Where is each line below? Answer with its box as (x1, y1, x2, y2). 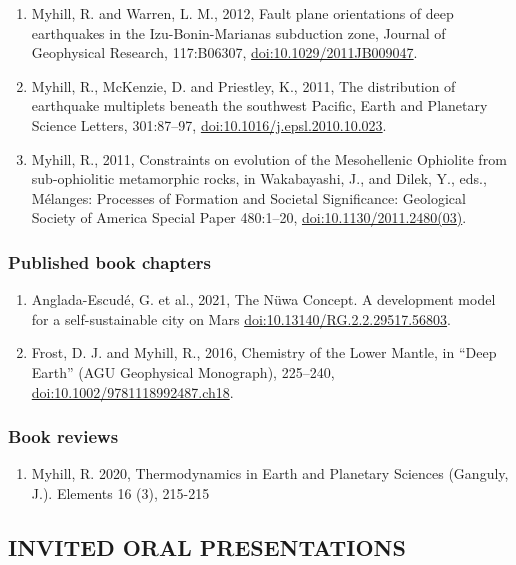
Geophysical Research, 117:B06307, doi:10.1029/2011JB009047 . (31, 42, 418, 63)
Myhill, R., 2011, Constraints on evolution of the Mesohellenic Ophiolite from (31, 148, 507, 169)
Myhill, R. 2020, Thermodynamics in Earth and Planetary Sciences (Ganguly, (31, 463, 509, 484)
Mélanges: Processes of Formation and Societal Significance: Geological (31, 187, 466, 208)
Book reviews (8, 424, 119, 449)
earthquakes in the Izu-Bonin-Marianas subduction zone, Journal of (31, 22, 446, 43)
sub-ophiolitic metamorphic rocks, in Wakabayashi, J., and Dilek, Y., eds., (31, 168, 487, 189)
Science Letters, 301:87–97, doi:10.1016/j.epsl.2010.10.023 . (31, 114, 387, 135)
